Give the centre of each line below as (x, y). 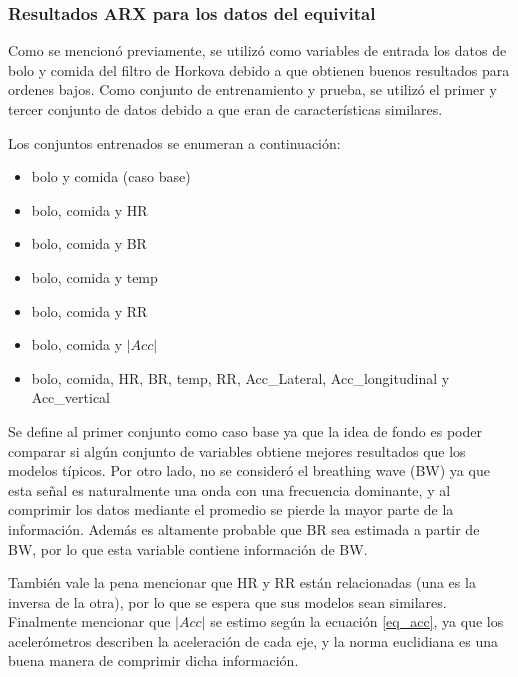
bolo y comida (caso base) (111, 176)
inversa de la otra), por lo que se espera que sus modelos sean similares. (227, 601)
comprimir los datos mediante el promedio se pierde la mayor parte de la (231, 509)
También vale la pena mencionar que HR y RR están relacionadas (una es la (242, 582)
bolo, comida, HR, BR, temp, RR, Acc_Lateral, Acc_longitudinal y (240, 377)
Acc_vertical (70, 397)
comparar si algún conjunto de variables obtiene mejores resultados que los (237, 450)
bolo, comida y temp (94, 276)
